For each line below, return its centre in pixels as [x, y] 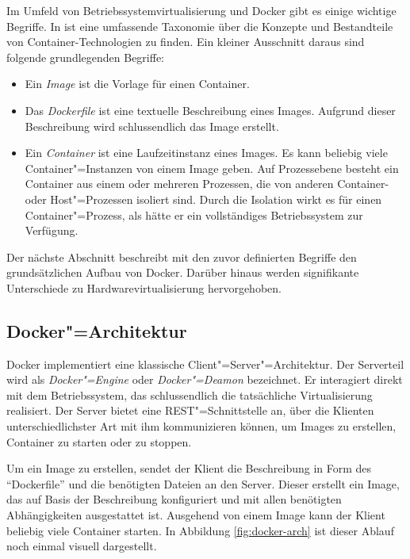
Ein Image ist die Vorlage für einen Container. [137, 84]
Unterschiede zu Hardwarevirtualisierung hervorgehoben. [144, 287]
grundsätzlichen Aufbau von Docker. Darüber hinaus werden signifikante [183, 272]
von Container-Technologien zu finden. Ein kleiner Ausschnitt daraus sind [186, 42]
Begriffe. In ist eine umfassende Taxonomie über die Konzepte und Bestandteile [200, 26]
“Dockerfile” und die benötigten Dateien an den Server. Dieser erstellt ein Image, [203, 483]
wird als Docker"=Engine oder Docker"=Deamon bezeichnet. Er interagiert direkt [205, 379]
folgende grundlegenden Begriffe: [86, 57]
